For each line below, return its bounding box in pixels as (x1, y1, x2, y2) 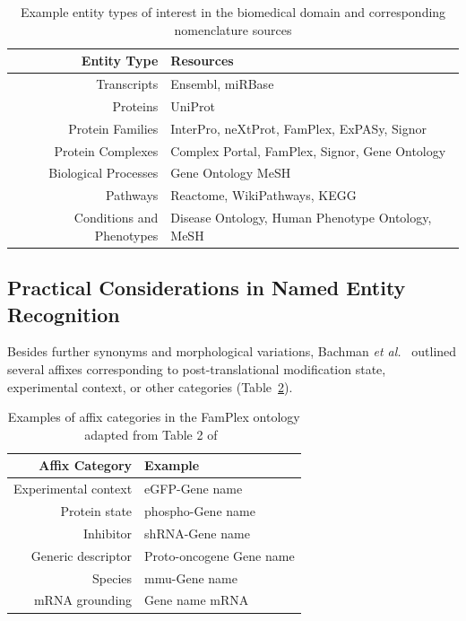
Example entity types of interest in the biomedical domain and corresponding (20, 3, 446, 21)
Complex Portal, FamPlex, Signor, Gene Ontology (170, 141, 446, 160)
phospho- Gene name (144, 502, 255, 520)
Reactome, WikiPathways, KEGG (170, 186, 357, 205)
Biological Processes (48, 163, 159, 182)
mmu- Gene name (144, 568, 237, 587)
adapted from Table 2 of (84, 424, 218, 443)
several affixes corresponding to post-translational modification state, (7, 359, 386, 378)
